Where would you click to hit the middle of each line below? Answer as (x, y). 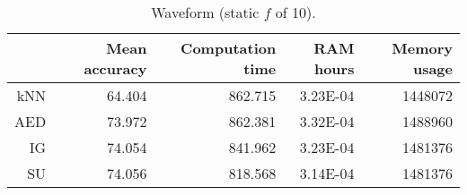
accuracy (115, 68)
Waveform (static (205, 12)
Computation (229, 48)
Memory (422, 48)
